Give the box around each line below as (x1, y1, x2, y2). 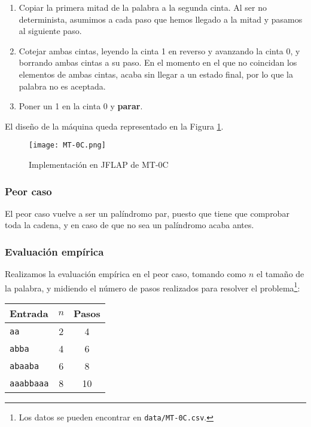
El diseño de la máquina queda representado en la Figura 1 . (5, 119, 224, 132)
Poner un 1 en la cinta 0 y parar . (19, 100, 143, 112)
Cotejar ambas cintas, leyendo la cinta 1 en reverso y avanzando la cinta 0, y (19, 44, 300, 57)
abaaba (10, 361, 39, 371)
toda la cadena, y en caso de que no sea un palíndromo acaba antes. (5, 219, 254, 231)
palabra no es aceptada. (19, 79, 106, 92)
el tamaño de (256, 268, 304, 280)
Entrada (10, 306, 48, 321)
